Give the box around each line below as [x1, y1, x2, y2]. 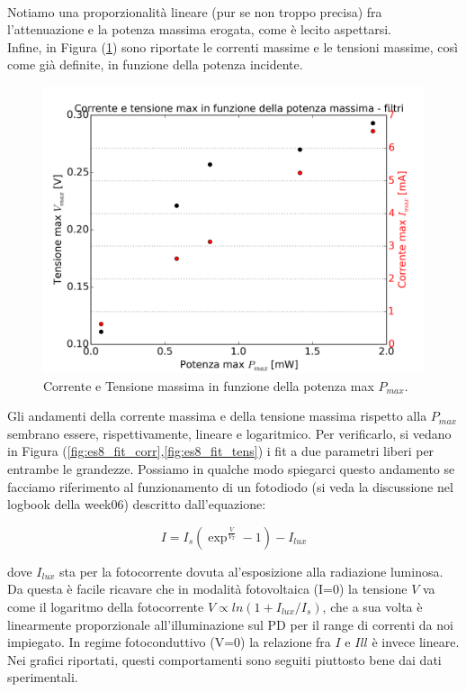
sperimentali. [7, 668, 78, 687]
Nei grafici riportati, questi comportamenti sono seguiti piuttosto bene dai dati [7, 650, 442, 669]
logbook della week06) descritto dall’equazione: [7, 495, 266, 514]
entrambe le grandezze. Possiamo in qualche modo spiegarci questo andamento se [7, 459, 455, 478]
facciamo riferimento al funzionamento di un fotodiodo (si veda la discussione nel [7, 477, 453, 496]
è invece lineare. [372, 633, 460, 651]
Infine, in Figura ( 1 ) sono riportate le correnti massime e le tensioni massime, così [7, 37, 458, 56]
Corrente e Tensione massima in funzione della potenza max [43, 376, 374, 395]
